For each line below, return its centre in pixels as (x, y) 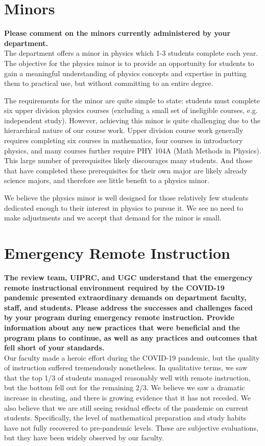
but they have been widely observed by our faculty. (84, 438)
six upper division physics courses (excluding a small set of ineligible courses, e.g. (131, 110)
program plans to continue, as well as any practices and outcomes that (131, 337)
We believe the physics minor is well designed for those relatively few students (126, 198)
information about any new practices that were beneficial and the (122, 327)
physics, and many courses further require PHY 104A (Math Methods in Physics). (133, 150)
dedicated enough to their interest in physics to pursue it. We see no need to (124, 207)
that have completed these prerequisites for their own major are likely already (126, 170)
